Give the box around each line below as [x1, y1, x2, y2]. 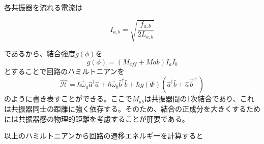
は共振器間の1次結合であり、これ [144, 93, 254, 104]
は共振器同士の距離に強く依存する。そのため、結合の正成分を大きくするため [4, 103, 260, 114]
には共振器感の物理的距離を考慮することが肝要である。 [4, 113, 189, 124]
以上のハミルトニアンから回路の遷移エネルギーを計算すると [4, 130, 203, 141]
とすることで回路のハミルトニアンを [4, 65, 125, 76]
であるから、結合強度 [4, 48, 75, 59]
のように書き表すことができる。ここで [4, 93, 132, 104]
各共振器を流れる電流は [4, 2, 82, 12]
